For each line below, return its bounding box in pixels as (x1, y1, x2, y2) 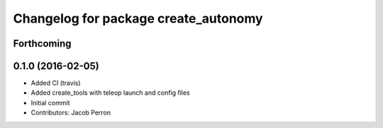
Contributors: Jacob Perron (30, 108, 111, 117)
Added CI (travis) (30, 78, 81, 88)
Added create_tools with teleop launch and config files (30, 88, 191, 97)
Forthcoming (13, 37, 72, 50)
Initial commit (30, 98, 70, 107)
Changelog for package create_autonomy (13, 11, 263, 26)
